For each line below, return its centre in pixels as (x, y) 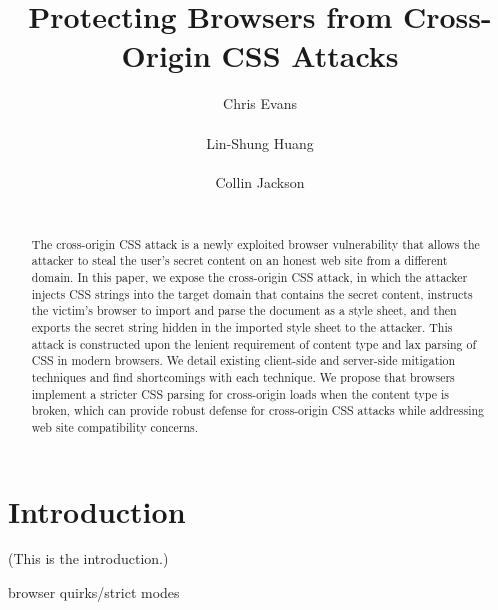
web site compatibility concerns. (115, 426)
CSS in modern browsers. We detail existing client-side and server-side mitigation (243, 360)
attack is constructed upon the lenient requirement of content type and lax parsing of (254, 343)
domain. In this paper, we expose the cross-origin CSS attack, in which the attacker (249, 276)
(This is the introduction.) (88, 558)
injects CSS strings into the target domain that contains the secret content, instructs (252, 293)
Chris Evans (260, 103)
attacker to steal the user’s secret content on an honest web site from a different (239, 260)
